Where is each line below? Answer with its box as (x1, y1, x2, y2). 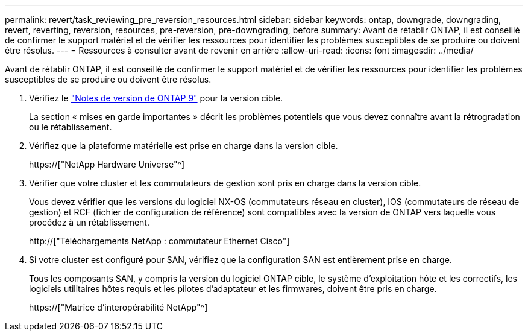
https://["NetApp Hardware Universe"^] (29, 159, 185, 170)
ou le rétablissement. (29, 122, 112, 132)
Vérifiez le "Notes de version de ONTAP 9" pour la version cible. (29, 93, 283, 103)
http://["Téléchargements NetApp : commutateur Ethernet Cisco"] (29, 236, 290, 246)
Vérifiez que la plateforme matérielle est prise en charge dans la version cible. (29, 141, 338, 151)
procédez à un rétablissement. (29, 217, 149, 227)
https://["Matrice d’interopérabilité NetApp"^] (29, 302, 208, 312)
